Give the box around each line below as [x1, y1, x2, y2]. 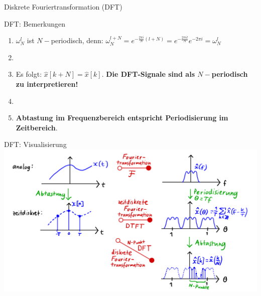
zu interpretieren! [16, 78, 78, 89]
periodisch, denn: [51, 35, 103, 46]
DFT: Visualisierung [4, 139, 67, 150]
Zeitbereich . [16, 122, 58, 132]
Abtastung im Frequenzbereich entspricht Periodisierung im [16, 112, 228, 123]
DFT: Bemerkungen [4, 18, 65, 29]
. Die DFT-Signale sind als [101, 69, 195, 79]
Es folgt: [16, 69, 42, 79]
